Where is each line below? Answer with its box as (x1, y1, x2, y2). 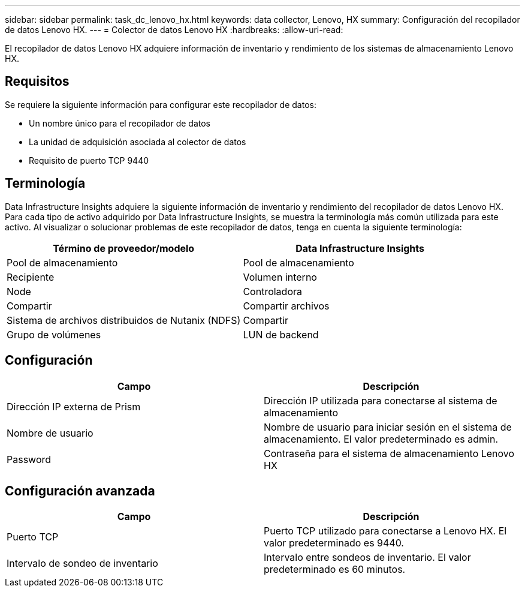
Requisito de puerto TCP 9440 (29, 155, 149, 166)
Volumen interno (243, 271, 317, 283)
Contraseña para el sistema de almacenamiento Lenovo (264, 447, 515, 459)
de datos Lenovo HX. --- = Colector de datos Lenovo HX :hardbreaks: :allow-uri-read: (5, 25, 343, 35)
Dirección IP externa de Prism (7, 400, 141, 413)
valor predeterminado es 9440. (264, 537, 404, 549)
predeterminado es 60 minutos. (264, 563, 406, 576)
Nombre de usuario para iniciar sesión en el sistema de (264, 420, 512, 433)
